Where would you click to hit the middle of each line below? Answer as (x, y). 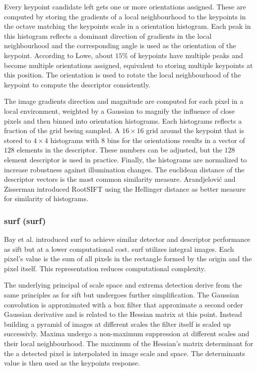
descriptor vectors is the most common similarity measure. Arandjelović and (120, 179)
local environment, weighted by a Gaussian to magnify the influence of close (120, 111)
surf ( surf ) (25, 220)
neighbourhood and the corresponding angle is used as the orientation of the (120, 45)
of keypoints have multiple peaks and (187, 55)
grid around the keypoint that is (195, 130)
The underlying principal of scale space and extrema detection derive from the (123, 285)
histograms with (75, 140)
